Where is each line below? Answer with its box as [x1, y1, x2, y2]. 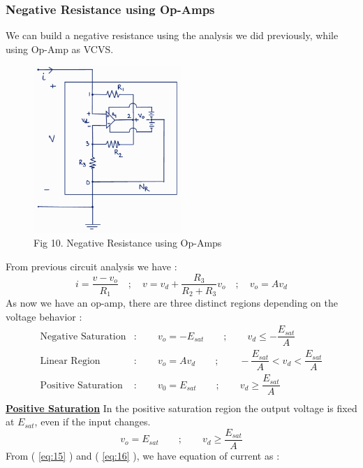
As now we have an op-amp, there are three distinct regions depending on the [6, 295, 338, 310]
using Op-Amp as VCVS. [6, 41, 114, 56]
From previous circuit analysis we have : [6, 258, 177, 273]
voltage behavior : [6, 309, 82, 323]
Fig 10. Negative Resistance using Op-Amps [34, 235, 222, 250]
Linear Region [40, 356, 101, 366]
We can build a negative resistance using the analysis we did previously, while [6, 28, 339, 43]
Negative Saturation [40, 331, 126, 342]
